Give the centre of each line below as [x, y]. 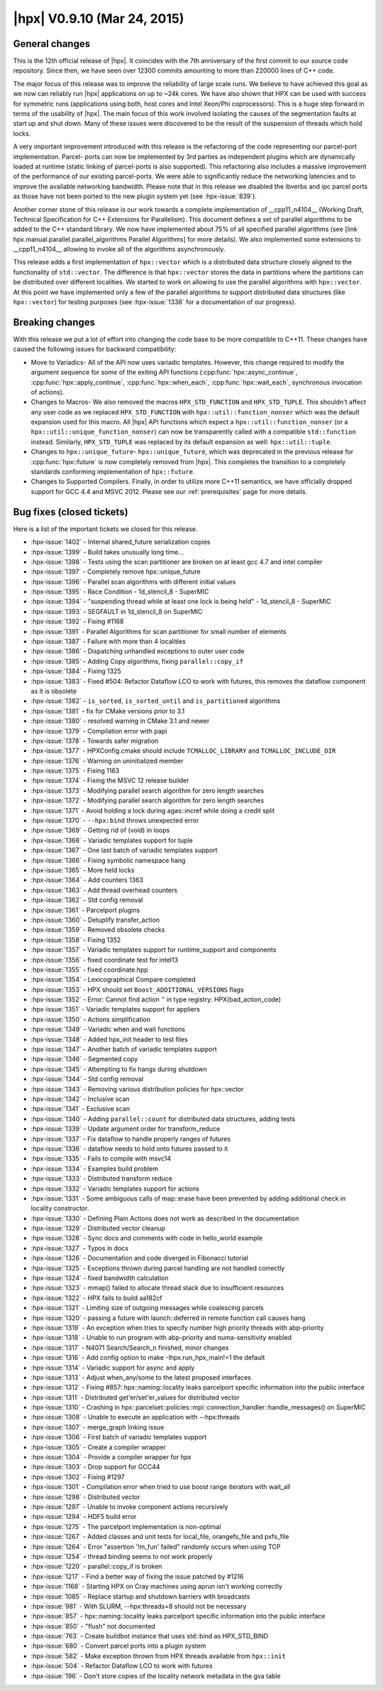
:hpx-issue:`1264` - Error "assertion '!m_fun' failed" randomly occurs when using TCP [156, 1547]
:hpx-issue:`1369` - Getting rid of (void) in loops [100, 830]
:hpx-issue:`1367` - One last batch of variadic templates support [124, 850]
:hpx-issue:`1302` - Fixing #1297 [78, 1477]
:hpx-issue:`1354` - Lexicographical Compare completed [113, 979]
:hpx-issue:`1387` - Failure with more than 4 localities [108, 641]
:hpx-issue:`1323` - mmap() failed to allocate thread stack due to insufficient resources [157, 1288]
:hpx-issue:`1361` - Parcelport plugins [85, 910]
